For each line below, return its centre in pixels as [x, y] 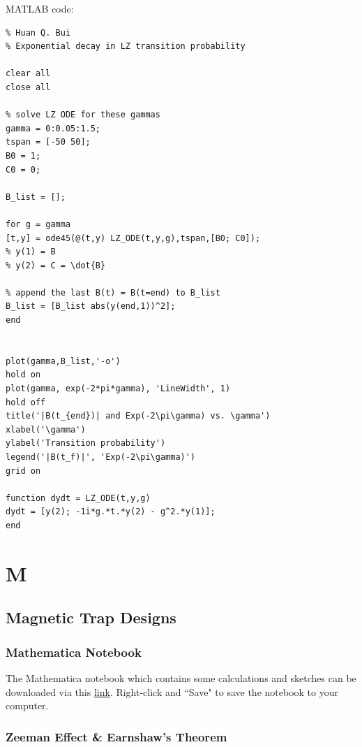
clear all [28, 74]
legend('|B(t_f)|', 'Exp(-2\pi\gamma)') [101, 457]
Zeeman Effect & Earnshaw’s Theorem [116, 736]
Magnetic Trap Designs [91, 617]
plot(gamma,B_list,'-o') [63, 361]
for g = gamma [38, 224]
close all [28, 87]
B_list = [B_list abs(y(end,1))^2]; [91, 306]
